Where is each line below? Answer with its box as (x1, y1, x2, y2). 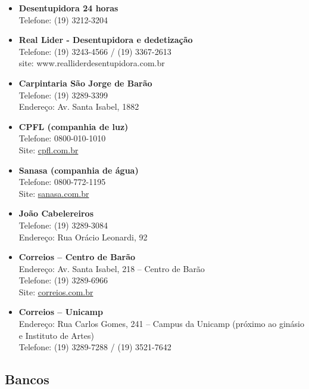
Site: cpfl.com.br (18, 143, 79, 156)
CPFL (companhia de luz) (18, 120, 129, 132)
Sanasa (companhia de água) (18, 163, 139, 176)
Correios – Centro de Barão (18, 251, 136, 263)
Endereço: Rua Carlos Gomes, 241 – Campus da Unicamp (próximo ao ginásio (18, 317, 305, 330)
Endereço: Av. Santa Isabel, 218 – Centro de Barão (18, 262, 205, 274)
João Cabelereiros (18, 207, 93, 220)
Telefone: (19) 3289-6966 (18, 274, 108, 286)
